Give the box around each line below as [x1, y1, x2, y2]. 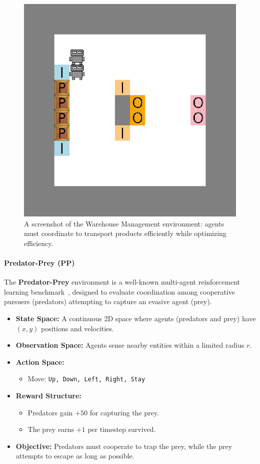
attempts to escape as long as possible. [15, 450, 134, 461]
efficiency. [24, 238, 53, 248]
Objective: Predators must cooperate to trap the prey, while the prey [15, 440, 232, 451]
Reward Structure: [15, 390, 81, 400]
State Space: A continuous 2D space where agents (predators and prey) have [15, 313, 256, 323]
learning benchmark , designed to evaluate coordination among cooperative [4, 286, 235, 297]
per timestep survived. [87, 424, 156, 434]
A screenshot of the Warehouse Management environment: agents [24, 218, 224, 228]
